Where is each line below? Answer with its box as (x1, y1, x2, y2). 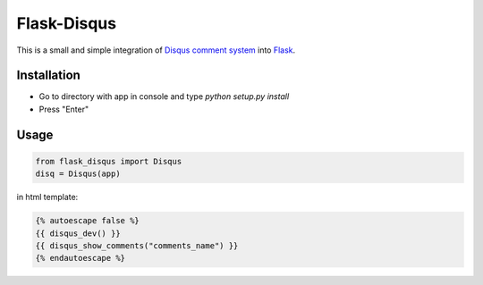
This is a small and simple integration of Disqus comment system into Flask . (16, 45, 296, 55)
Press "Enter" (38, 104, 89, 114)
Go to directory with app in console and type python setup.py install (38, 91, 290, 102)
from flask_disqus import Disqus (35, 156, 182, 166)
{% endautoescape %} (35, 253, 125, 264)
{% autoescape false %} (35, 215, 140, 226)
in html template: (16, 192, 79, 203)
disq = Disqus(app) (35, 169, 121, 179)
